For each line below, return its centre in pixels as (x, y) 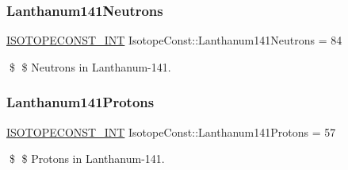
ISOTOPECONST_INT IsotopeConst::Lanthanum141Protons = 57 (171, 131)
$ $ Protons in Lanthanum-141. (87, 158)
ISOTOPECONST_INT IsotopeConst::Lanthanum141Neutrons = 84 (174, 40)
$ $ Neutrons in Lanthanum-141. (90, 66)
